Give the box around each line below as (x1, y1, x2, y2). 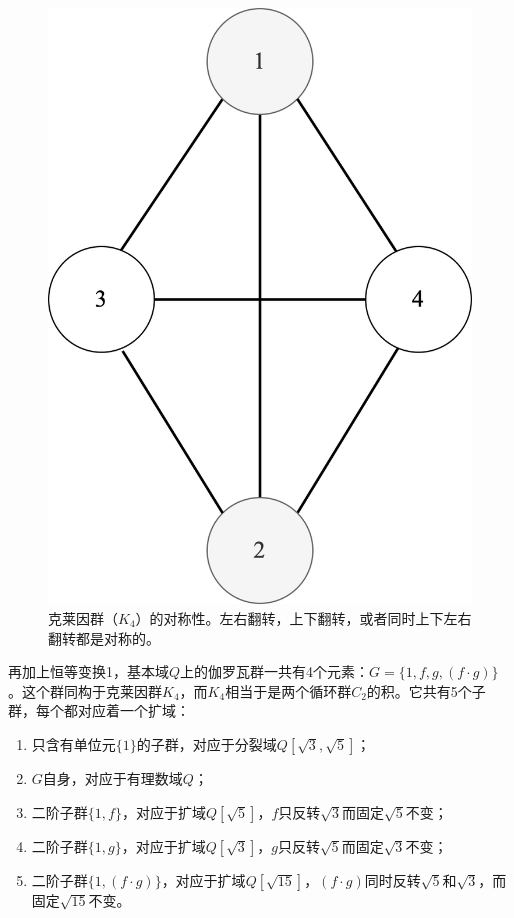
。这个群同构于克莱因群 (8, 680, 162, 701)
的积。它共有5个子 (366, 680, 486, 701)
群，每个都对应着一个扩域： (8, 700, 190, 721)
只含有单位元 (31, 733, 116, 754)
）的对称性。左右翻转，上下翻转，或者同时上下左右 (135, 607, 472, 628)
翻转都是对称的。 (48, 627, 160, 648)
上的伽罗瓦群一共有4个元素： (180, 661, 370, 682)
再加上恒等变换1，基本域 (8, 661, 169, 682)
